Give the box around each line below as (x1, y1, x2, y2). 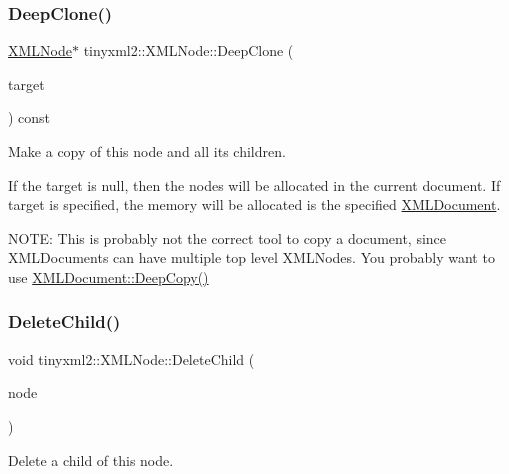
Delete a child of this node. (8, 449, 174, 470)
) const (8, 107, 51, 128)
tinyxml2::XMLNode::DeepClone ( (83, 40, 294, 61)
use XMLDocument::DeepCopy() (8, 266, 209, 287)
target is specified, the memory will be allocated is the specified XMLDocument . (8, 194, 501, 215)
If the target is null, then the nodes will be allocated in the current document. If (8, 174, 501, 195)
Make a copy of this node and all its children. (8, 141, 286, 161)
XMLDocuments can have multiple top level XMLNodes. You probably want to (8, 247, 495, 268)
